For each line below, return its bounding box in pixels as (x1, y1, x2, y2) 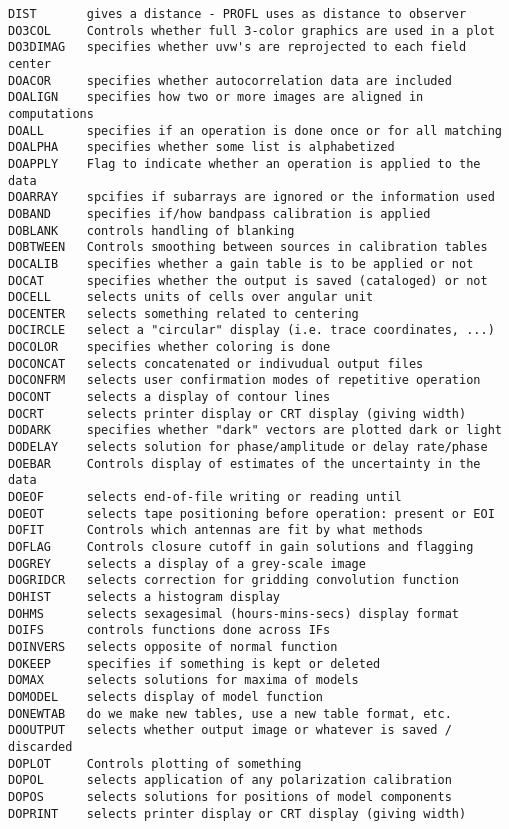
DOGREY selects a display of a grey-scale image (8, 556, 366, 571)
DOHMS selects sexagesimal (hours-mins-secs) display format (8, 606, 460, 621)
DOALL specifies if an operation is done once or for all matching (8, 123, 502, 138)
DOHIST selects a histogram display (8, 589, 281, 604)
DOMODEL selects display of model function (8, 689, 323, 704)
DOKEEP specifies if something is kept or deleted (8, 656, 381, 671)
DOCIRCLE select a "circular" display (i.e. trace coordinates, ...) (8, 323, 495, 338)
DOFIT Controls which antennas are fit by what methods (8, 523, 424, 538)
